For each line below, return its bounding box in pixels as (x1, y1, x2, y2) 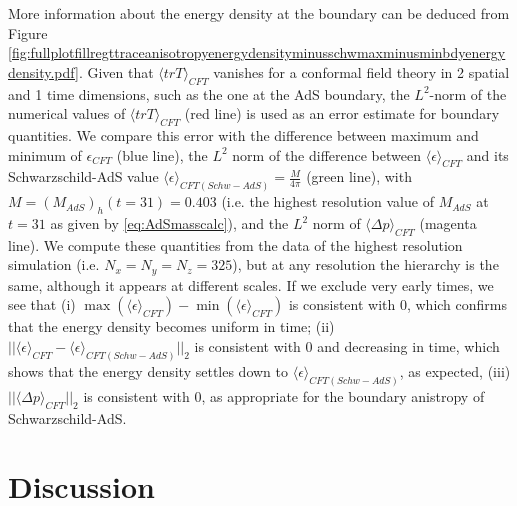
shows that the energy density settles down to (8, 360, 288, 381)
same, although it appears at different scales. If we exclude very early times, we (8, 274, 494, 295)
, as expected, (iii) (399, 360, 511, 381)
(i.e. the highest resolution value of (221, 191, 434, 212)
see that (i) (8, 294, 76, 315)
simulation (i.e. (8, 254, 100, 275)
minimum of (8, 144, 82, 165)
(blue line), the (116, 144, 208, 165)
